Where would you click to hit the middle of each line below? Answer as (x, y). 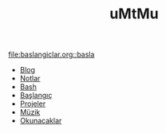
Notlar (30, 78)
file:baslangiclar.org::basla (51, 55)
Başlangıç (36, 96)
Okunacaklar (41, 121)
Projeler (33, 104)
